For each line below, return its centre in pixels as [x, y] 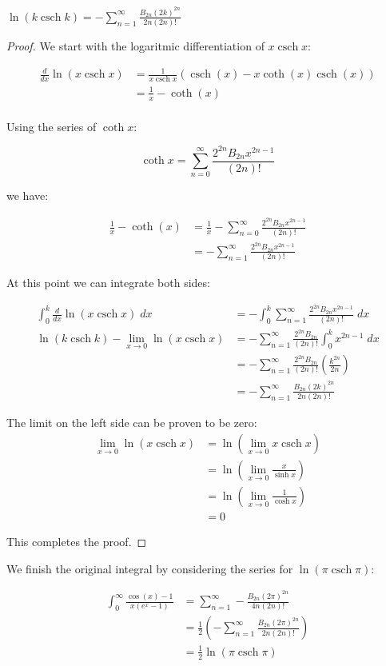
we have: [28, 195]
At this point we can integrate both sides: [108, 283]
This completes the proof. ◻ [77, 542]
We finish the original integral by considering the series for [150, 568]
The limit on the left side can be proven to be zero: [132, 423]
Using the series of [52, 126]
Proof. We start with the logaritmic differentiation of [135, 46]
